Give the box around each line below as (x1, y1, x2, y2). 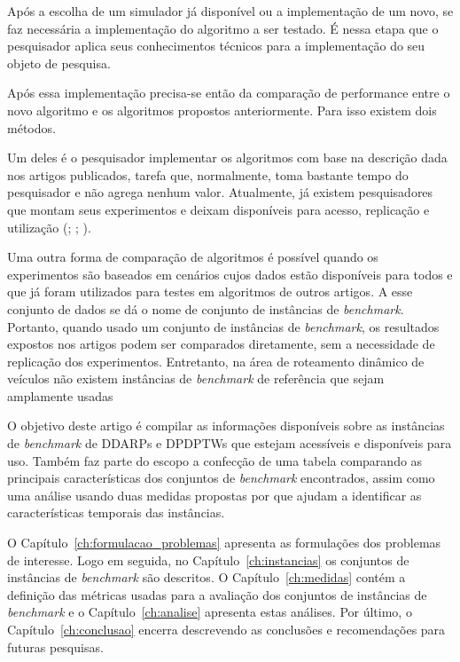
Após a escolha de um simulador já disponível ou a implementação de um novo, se (7, 2, 454, 20)
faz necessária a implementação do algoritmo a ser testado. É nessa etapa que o (7, 19, 439, 37)
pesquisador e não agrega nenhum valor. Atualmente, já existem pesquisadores (7, 183, 433, 201)
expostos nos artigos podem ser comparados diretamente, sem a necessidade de (7, 335, 435, 353)
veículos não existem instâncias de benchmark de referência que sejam (7, 369, 385, 388)
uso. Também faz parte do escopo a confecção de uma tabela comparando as (7, 451, 423, 469)
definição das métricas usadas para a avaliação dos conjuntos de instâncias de (7, 585, 427, 603)
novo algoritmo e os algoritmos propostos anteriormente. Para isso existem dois (7, 100, 437, 119)
